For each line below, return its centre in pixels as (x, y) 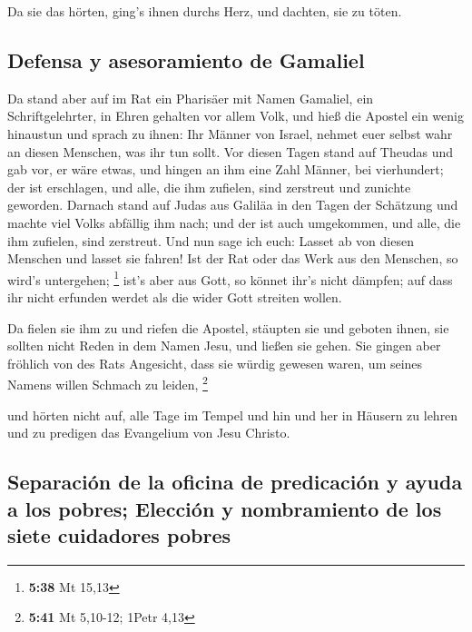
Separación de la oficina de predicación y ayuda (235, 482)
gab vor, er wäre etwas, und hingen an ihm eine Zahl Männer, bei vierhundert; (226, 169)
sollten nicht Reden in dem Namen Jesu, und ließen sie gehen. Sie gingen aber (224, 346)
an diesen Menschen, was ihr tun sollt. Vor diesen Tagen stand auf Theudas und (231, 151)
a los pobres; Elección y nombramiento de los (225, 508)
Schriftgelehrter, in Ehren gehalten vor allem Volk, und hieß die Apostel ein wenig (236, 116)
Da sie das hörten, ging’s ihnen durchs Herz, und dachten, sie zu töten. (205, 11)
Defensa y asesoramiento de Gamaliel (186, 59)
